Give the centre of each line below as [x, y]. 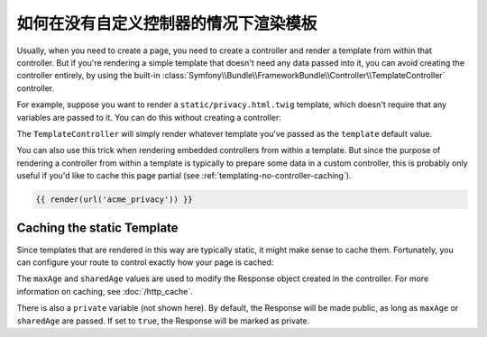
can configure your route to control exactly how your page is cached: [145, 262]
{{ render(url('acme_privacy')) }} [114, 200]
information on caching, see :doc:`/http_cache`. [105, 291]
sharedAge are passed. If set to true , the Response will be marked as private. [163, 321]
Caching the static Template [98, 228]
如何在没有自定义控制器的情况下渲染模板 [167, 23]
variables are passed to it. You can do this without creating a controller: [149, 117]
